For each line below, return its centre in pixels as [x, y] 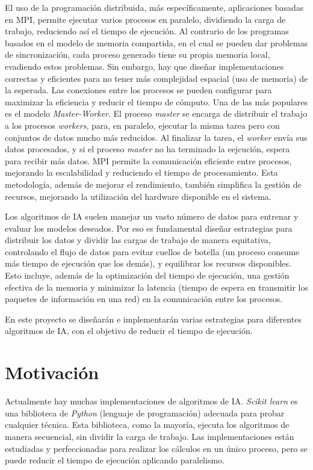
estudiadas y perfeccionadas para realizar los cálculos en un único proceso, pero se [156, 448]
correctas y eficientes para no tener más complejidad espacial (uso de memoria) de [156, 78]
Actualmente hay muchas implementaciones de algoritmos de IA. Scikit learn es [151, 401]
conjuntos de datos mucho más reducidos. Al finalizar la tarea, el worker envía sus [156, 137]
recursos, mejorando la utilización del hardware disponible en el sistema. [138, 196]
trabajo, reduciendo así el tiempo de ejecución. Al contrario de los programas [147, 31]
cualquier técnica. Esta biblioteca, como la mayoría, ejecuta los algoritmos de [147, 425]
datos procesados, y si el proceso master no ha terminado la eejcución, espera [147, 149]
